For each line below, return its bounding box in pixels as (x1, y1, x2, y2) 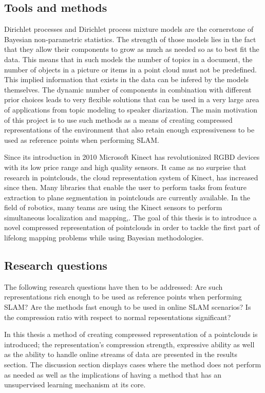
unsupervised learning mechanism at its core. (4, 379, 146, 390)
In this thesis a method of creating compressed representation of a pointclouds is (4, 329, 258, 340)
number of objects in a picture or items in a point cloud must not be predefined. (4, 64, 257, 74)
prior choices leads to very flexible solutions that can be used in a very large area (4, 94, 259, 105)
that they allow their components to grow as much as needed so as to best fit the (4, 44, 259, 54)
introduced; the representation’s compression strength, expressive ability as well (4, 339, 255, 349)
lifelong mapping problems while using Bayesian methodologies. (4, 232, 204, 243)
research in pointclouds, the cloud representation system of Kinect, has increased (4, 172, 258, 182)
